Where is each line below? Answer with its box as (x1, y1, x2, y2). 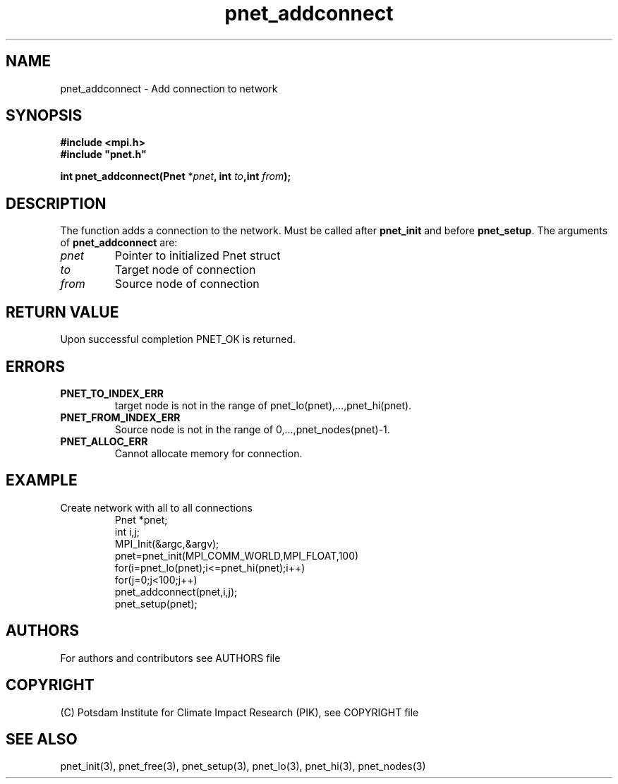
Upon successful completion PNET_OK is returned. (60, 333, 296, 346)
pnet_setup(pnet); (114, 597, 198, 610)
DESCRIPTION (6, 194, 107, 212)
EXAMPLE (6, 471, 78, 490)
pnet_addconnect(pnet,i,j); (114, 585, 238, 598)
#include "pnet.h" (60, 148, 147, 161)
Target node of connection (114, 263, 256, 277)
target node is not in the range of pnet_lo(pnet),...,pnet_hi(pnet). (114, 399, 412, 411)
